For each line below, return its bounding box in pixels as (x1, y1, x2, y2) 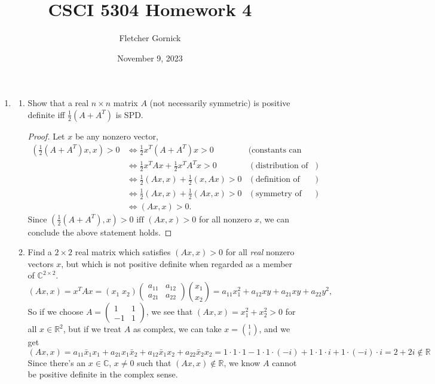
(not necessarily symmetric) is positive (149, 97, 290, 109)
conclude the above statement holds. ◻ (27, 225, 172, 238)
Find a (27, 246, 52, 258)
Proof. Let (27, 129, 65, 142)
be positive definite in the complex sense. (27, 368, 178, 380)
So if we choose (27, 305, 84, 318)
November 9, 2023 (117, 51, 183, 64)
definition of (256, 175, 300, 184)
